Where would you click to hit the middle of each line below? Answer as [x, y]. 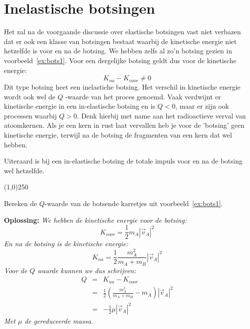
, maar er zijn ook [202, 106]
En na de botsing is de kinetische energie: [66, 244]
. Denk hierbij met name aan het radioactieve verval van [161, 115]
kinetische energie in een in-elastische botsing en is [80, 106]
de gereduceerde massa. [59, 320]
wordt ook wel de [30, 96]
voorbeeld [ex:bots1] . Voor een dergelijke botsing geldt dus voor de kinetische [120, 60]
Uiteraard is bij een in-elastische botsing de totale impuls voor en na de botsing [123, 161]
